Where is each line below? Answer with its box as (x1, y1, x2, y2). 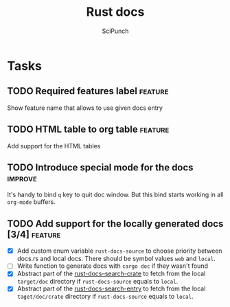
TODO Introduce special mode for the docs (7, 161, 194, 173)
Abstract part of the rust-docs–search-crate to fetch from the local (16, 269, 206, 278)
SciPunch (102, 27, 129, 35)
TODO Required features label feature (7, 85, 169, 97)
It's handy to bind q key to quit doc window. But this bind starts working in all (7, 190, 224, 199)
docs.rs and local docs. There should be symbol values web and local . (16, 255, 216, 263)
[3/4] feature (7, 228, 61, 240)
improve (7, 172, 38, 184)
